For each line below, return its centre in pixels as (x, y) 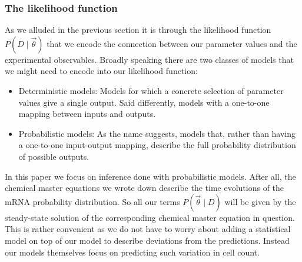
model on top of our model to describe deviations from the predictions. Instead (147, 240)
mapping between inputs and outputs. (87, 114)
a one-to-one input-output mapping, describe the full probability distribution (157, 145)
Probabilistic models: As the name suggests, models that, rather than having (157, 133)
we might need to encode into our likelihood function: (101, 71)
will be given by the (260, 201)
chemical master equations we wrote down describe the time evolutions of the (145, 188)
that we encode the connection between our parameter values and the (172, 43)
